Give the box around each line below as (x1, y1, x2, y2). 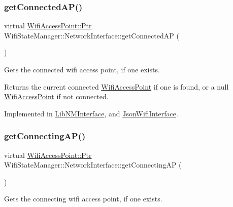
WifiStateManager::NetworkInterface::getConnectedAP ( (4, 30, 179, 40)
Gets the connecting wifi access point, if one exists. (4, 193, 162, 204)
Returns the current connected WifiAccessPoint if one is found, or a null (4, 81, 229, 92)
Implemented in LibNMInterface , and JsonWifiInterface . (4, 108, 178, 118)
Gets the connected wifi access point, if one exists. (4, 64, 160, 74)
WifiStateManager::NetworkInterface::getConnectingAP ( (4, 159, 182, 170)
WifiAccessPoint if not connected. (4, 91, 109, 102)
